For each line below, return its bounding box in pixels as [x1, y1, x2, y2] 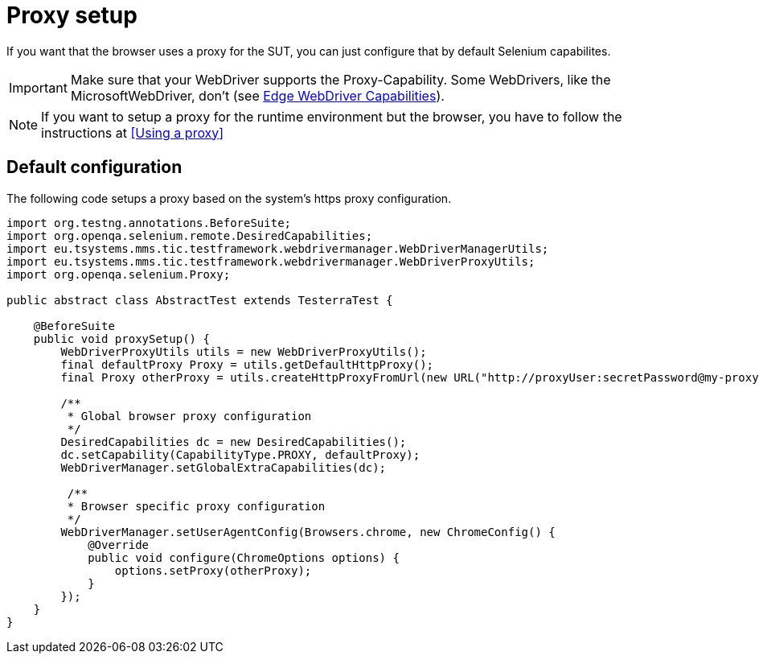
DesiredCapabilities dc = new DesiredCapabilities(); [60, 435, 407, 448]
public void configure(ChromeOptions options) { [88, 551, 400, 564]
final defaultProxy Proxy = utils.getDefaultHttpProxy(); [60, 357, 434, 371]
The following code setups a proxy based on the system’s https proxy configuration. [6, 191, 452, 205]
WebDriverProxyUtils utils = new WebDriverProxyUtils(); [60, 344, 427, 358]
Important [9, 79, 68, 96]
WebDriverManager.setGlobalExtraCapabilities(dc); [60, 460, 387, 474]
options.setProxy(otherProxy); [114, 563, 312, 577]
